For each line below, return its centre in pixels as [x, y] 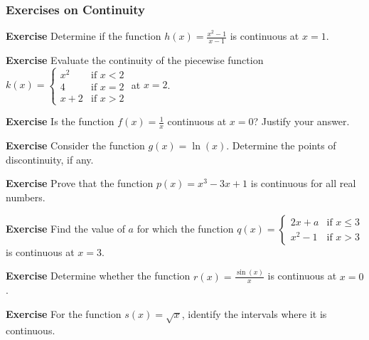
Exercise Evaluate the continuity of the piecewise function [135, 60]
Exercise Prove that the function [80, 183]
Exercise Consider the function [75, 145]
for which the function [185, 228]
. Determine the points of [281, 145]
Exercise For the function [64, 313]
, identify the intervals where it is [254, 313]
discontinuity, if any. [50, 159]
